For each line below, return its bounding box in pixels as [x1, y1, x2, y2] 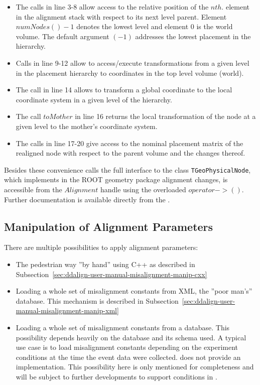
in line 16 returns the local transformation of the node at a [75, 111, 256, 121]
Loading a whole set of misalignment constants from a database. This [16, 322, 230, 332]
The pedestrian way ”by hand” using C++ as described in [16, 259, 195, 269]
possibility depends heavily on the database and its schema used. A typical [16, 332, 246, 342]
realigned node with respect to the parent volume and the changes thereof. [16, 148, 245, 158]
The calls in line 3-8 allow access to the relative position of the [16, 2, 209, 12]
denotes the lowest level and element [76, 21, 189, 32]
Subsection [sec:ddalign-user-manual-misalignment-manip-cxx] [16, 269, 207, 279]
